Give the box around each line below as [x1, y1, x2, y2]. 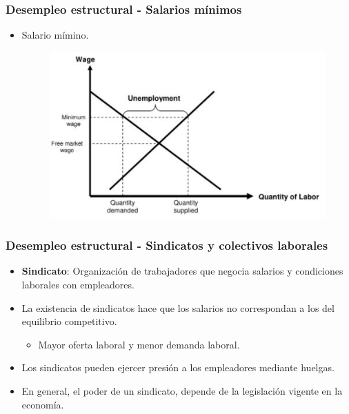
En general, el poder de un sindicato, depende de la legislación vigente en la [21, 383, 343, 397]
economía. [21, 397, 64, 411]
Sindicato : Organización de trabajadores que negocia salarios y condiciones [21, 264, 343, 278]
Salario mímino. [21, 28, 89, 42]
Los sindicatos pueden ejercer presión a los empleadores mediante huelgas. [21, 360, 335, 375]
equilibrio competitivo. [21, 314, 117, 328]
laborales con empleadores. [21, 277, 134, 292]
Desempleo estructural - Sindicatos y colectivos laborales [6, 237, 328, 254]
